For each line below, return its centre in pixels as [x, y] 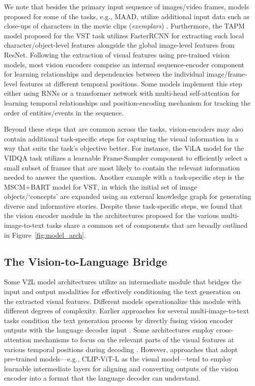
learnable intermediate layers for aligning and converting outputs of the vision [121, 368]
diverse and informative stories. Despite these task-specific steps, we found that [123, 206]
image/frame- [227, 74]
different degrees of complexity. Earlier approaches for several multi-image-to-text [127, 311]
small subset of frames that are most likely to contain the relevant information [122, 167]
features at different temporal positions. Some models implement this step [131, 83]
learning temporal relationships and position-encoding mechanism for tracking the [127, 102]
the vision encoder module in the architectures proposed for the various [112, 215]
